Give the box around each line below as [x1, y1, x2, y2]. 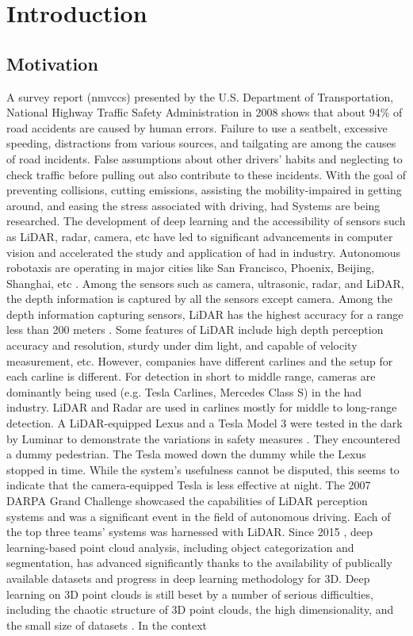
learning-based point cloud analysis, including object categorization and [6, 538, 354, 555]
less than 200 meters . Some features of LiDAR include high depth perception [6, 321, 384, 338]
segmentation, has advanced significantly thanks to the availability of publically [6, 554, 392, 571]
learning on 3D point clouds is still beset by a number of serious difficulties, [6, 585, 373, 602]
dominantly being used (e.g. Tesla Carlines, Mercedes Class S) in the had [6, 383, 362, 400]
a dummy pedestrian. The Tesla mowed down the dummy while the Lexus [6, 446, 366, 462]
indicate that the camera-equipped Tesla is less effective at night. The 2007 [6, 477, 371, 493]
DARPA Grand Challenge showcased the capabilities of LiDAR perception [6, 492, 368, 509]
